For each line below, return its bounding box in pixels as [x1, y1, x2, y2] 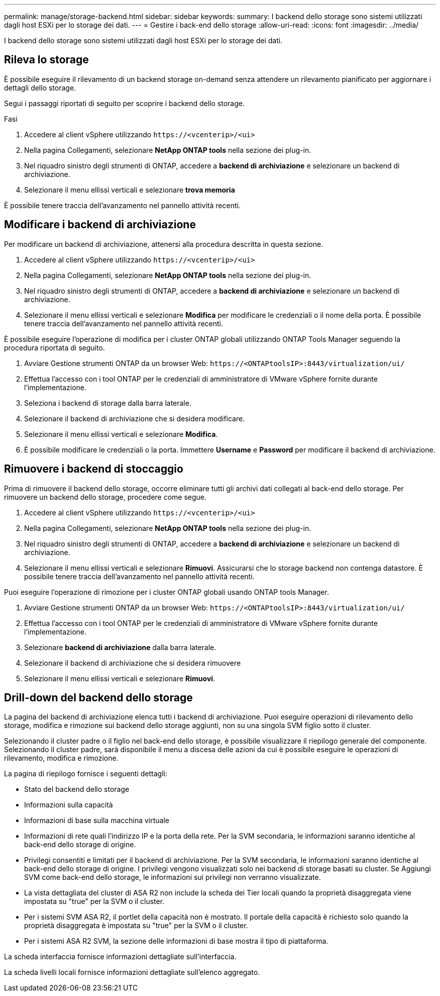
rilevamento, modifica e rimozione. [4, 754, 119, 763]
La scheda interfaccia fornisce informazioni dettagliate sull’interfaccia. [4, 952, 237, 961]
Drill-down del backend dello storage [4, 691, 193, 704]
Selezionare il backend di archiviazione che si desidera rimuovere [24, 658, 241, 667]
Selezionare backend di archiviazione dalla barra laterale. [24, 643, 216, 652]
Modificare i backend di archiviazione [4, 218, 196, 231]
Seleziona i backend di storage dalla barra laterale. [24, 398, 191, 407]
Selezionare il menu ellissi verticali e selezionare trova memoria [24, 185, 235, 194]
